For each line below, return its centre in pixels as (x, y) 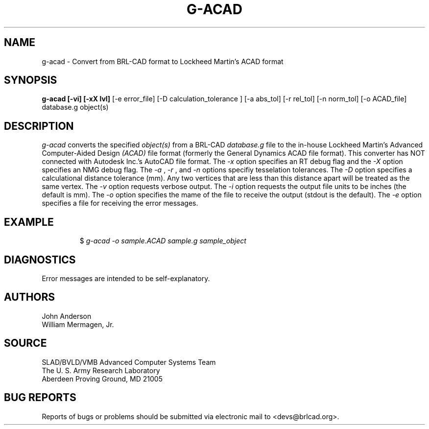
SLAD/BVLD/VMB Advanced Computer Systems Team (129, 362)
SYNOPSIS (31, 80)
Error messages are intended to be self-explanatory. (126, 278)
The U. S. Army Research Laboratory (101, 370)
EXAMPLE (29, 222)
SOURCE (25, 343)
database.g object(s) (75, 107)
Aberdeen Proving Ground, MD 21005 (102, 379)
